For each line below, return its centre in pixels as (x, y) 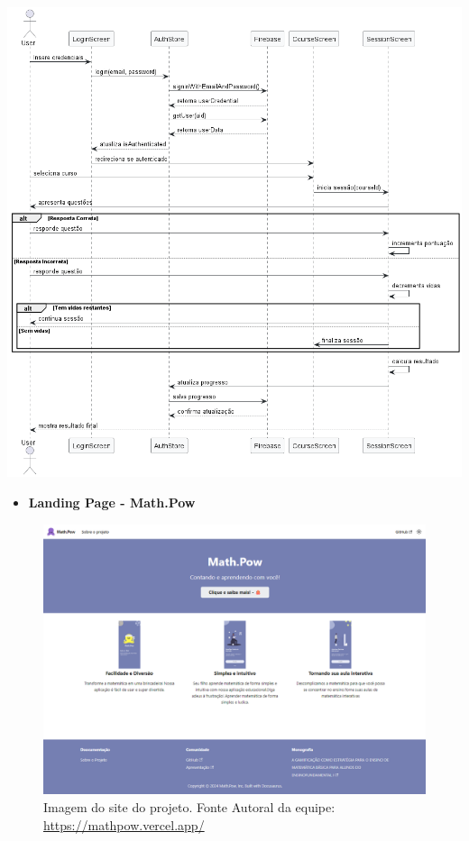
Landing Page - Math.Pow (112, 503)
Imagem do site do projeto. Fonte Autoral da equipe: (189, 807)
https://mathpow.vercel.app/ (124, 824)
